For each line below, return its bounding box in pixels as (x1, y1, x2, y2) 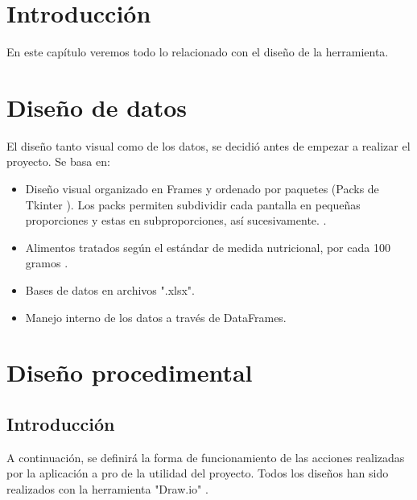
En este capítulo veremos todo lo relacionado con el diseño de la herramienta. (6, 43, 389, 60)
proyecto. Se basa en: (6, 153, 110, 170)
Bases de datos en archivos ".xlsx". (25, 282, 195, 298)
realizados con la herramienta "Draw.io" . (6, 480, 208, 497)
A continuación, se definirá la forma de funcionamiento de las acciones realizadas (6, 448, 405, 465)
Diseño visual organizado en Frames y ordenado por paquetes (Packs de (25, 180, 379, 197)
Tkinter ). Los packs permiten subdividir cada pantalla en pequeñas (25, 196, 361, 213)
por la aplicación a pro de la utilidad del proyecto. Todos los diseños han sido (6, 465, 389, 481)
